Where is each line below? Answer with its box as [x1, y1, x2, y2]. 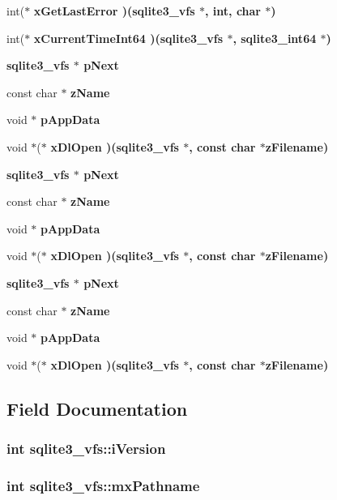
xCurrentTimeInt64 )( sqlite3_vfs [33, 29, 224, 46]
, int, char [205, 2, 261, 19]
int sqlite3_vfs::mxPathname [6, 475, 200, 495]
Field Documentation [6, 395, 188, 421]
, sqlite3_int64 [232, 29, 317, 46]
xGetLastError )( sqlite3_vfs [33, 2, 195, 19]
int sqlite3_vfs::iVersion [6, 438, 166, 459]
